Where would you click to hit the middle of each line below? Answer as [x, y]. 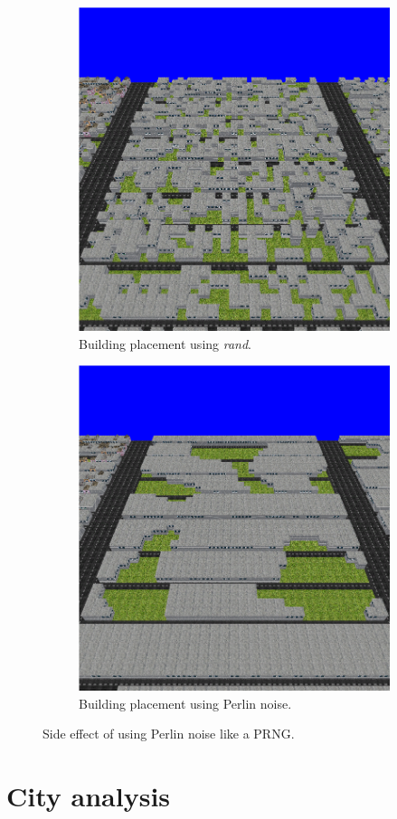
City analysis [89, 795]
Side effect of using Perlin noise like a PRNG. [169, 734]
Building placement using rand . [165, 343]
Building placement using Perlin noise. [185, 703]
